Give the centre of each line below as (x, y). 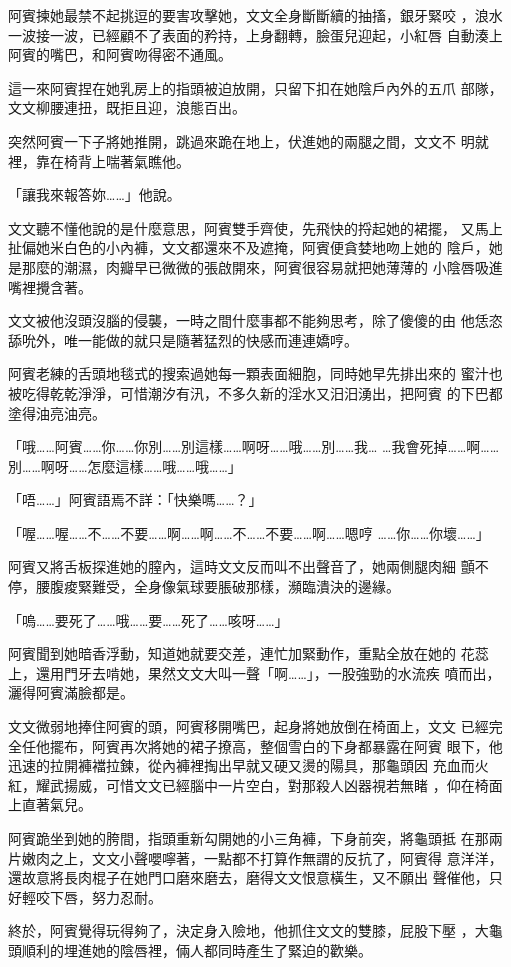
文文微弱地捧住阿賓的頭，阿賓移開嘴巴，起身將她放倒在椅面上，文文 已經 (248, 726)
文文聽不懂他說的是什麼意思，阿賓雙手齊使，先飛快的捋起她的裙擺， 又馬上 (255, 227)
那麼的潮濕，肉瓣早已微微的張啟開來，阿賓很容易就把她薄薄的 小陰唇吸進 (262, 266)
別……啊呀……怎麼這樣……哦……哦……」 (125, 465)
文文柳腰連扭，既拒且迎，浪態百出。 (127, 107)
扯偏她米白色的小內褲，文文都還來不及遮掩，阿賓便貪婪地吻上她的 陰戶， (248, 247)
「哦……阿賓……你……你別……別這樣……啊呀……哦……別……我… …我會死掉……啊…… (254, 446)
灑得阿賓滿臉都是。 (71, 692)
